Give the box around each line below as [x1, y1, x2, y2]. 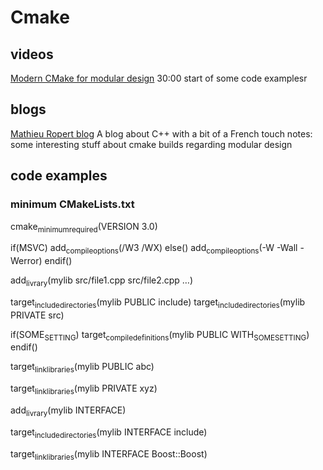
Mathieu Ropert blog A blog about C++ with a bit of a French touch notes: [10, 127, 313, 140]
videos [10, 46, 54, 63]
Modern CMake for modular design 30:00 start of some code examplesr [10, 72, 308, 84]
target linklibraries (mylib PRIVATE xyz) [10, 382, 158, 397]
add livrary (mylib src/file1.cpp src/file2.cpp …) [10, 274, 194, 288]
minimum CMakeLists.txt [10, 197, 135, 211]
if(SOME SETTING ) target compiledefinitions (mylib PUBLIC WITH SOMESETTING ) [10, 328, 310, 343]
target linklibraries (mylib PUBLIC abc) [10, 361, 155, 375]
